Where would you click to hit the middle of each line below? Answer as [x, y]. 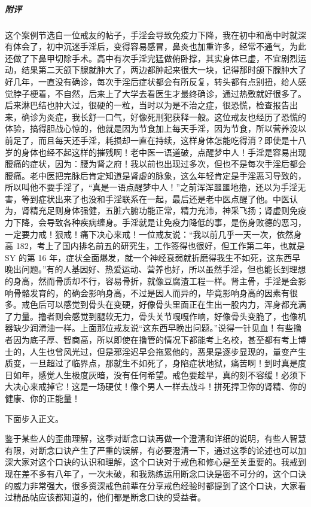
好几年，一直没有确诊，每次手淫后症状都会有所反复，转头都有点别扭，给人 [151, 81]
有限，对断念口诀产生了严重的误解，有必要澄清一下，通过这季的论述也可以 [151, 450]
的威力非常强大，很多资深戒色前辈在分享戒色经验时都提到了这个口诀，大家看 [155, 485]
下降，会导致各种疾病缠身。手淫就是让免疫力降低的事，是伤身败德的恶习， [159, 222]
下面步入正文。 [34, 418]
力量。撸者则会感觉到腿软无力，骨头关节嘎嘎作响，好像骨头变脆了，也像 [155, 316]
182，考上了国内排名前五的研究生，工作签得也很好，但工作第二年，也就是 [160, 246]
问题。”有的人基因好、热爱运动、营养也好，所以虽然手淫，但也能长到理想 [164, 269]
